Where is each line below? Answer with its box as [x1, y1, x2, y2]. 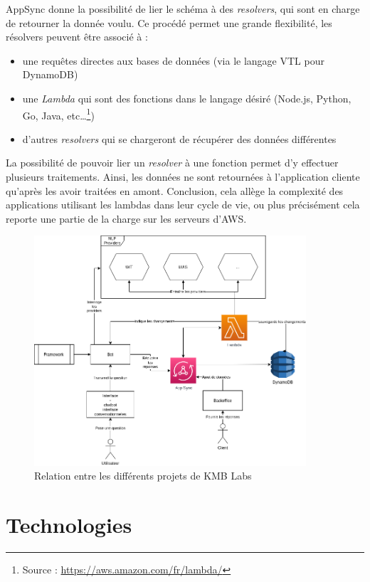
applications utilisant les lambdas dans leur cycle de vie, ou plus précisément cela [6, 197, 360, 212]
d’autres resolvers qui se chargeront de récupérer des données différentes [22, 131, 337, 146]
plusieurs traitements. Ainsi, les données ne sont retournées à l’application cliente [6, 169, 360, 184]
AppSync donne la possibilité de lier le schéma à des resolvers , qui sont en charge [6, 1, 360, 16]
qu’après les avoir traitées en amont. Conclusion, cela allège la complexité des [6, 183, 344, 198]
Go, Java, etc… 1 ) [22, 105, 95, 122]
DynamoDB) [22, 67, 78, 82]
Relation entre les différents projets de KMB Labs [34, 468, 252, 483]
